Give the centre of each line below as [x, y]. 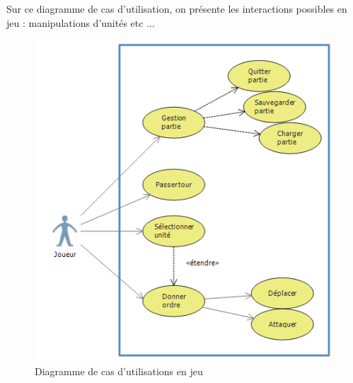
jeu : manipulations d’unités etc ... [81, 22]
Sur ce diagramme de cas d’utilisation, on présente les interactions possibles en [177, 8]
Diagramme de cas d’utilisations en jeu [119, 371]
